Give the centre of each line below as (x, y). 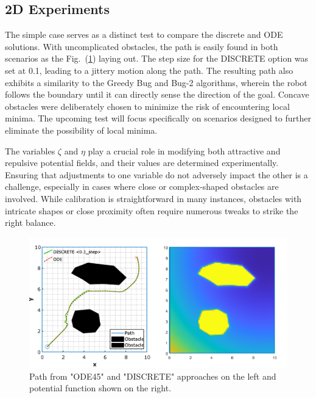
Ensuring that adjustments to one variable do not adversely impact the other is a (156, 174)
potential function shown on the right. (100, 388)
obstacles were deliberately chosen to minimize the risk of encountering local (147, 106)
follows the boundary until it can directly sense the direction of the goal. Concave (157, 94)
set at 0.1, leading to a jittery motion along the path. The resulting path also (149, 70)
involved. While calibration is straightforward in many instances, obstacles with (153, 198)
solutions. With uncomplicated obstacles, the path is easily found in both (142, 46)
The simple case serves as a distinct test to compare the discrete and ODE (144, 34)
